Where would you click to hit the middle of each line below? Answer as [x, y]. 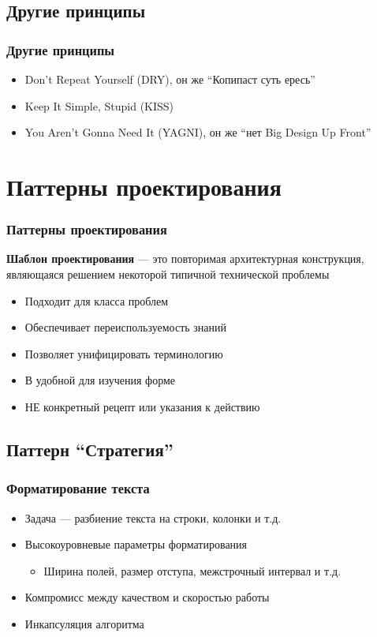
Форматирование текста [78, 488]
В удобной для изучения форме [100, 380]
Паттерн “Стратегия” [90, 449]
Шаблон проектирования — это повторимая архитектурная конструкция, [185, 259]
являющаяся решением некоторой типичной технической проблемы [168, 274]
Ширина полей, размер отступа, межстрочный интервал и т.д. [192, 570]
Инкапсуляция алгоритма [84, 623]
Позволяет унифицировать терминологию [124, 353]
